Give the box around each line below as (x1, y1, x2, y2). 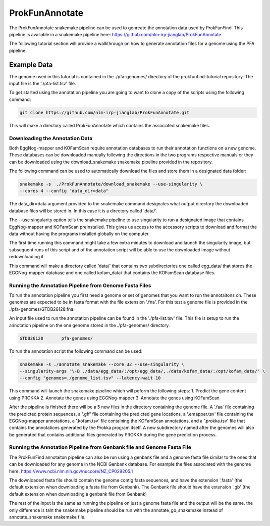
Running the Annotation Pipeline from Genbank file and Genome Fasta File (9, 444, 192, 451)
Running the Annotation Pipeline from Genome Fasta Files (9, 282, 151, 289)
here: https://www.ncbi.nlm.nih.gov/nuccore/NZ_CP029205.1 (9, 468, 133, 474)
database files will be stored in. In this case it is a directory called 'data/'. (9, 208, 158, 214)
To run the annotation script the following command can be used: (9, 348, 143, 354)
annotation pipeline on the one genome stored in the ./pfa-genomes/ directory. (9, 322, 170, 328)
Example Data (9, 60, 53, 69)
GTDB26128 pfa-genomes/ (19, 335, 93, 341)
